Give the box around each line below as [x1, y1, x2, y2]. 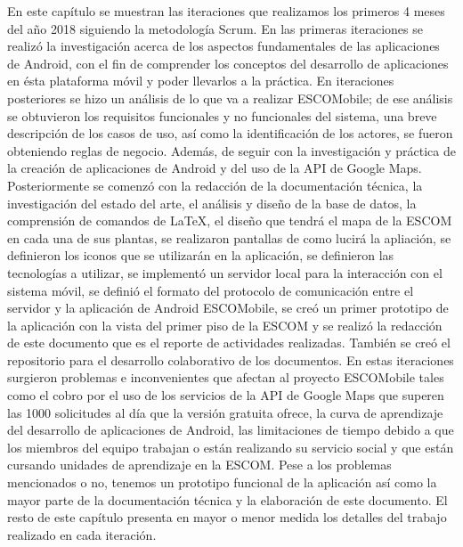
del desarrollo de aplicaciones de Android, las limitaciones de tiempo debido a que [7, 420, 454, 439]
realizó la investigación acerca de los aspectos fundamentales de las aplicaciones [7, 37, 440, 55]
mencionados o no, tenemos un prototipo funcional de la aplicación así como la [7, 473, 437, 492]
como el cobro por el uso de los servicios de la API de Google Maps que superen [7, 386, 444, 404]
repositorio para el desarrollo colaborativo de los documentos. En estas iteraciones [7, 350, 454, 369]
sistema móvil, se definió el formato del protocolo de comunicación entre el [7, 281, 414, 299]
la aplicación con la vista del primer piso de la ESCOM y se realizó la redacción [7, 315, 443, 334]
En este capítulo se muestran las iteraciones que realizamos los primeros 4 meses [7, 2, 445, 20]
